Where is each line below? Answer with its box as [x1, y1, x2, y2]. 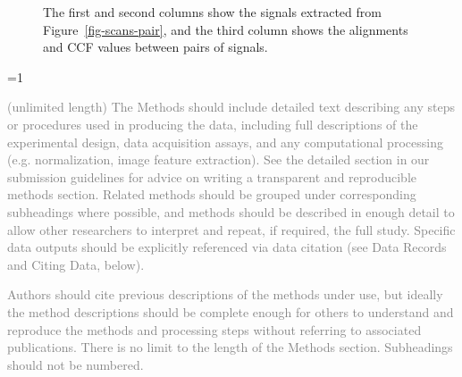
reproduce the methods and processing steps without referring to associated [7, 320, 422, 339]
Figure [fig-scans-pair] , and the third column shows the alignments [43, 20, 408, 38]
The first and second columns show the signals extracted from [43, 3, 382, 21]
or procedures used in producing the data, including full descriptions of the [7, 114, 418, 133]
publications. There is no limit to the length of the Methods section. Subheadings [7, 338, 453, 356]
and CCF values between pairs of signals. [43, 38, 268, 56]
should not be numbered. [7, 355, 144, 373]
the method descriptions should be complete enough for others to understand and [7, 302, 454, 321]
